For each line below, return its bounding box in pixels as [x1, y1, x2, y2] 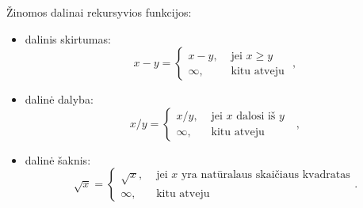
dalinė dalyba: [25, 91, 94, 108]
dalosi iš [236, 111, 276, 123]
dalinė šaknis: [25, 151, 91, 168]
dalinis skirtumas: [25, 30, 111, 47]
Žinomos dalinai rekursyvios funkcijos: [6, 4, 192, 20]
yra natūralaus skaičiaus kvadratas [181, 169, 350, 181]
